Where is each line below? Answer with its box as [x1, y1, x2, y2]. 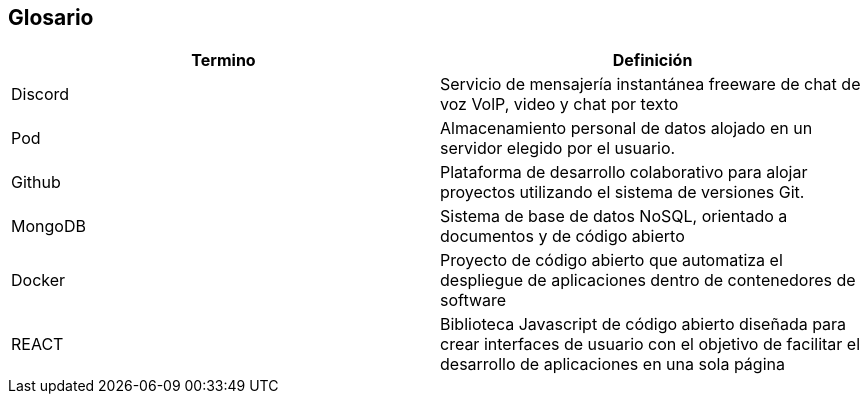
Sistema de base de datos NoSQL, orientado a [440, 206, 788, 227]
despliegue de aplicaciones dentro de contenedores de [440, 270, 856, 291]
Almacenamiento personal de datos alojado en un [440, 118, 813, 139]
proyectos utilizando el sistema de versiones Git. [440, 182, 805, 203]
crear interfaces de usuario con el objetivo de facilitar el [440, 334, 861, 355]
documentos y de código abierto [440, 226, 685, 247]
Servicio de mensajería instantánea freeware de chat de [440, 74, 861, 95]
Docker [11, 270, 66, 291]
